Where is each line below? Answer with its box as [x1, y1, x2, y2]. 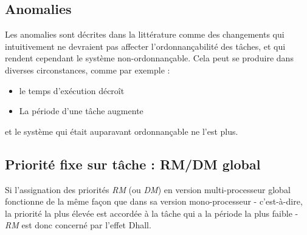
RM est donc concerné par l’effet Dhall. [5, 219, 151, 231]
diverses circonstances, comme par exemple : [5, 63, 170, 76]
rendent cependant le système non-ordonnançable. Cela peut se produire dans [5, 52, 294, 64]
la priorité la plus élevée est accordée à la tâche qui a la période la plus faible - [5, 206, 298, 219]
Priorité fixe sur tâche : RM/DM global [5, 154, 261, 173]
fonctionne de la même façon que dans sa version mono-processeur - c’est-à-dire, [5, 195, 303, 208]
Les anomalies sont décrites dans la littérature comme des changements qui [5, 28, 285, 41]
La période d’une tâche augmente [19, 104, 143, 117]
